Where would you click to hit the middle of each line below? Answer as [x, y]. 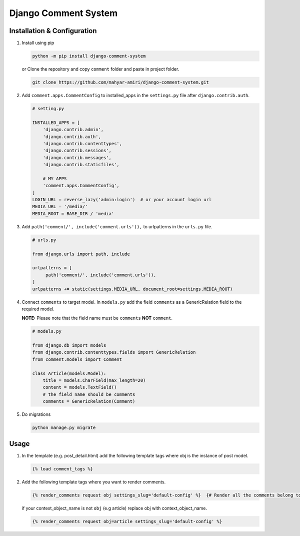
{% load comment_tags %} [63, 469]
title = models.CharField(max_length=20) [94, 381]
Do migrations [36, 414]
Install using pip [38, 43]
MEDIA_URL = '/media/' [60, 207]
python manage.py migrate [64, 428]
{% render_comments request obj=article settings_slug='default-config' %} [127, 521]
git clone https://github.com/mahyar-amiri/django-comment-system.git [121, 82]
